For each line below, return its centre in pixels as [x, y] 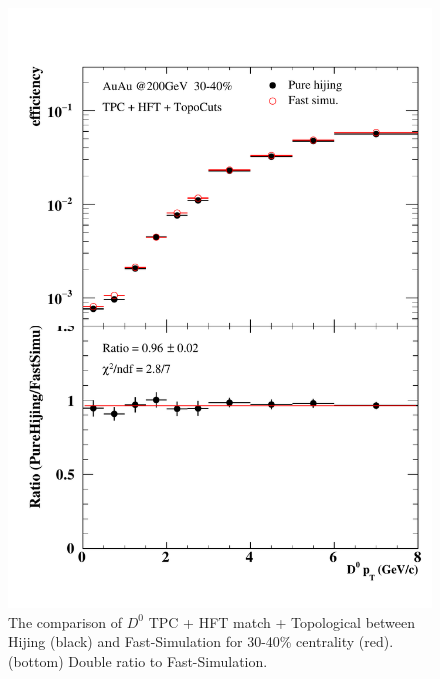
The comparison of [65, 621]
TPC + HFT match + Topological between [282, 621]
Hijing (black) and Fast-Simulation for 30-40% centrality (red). [201, 641]
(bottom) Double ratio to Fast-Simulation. [138, 660]
